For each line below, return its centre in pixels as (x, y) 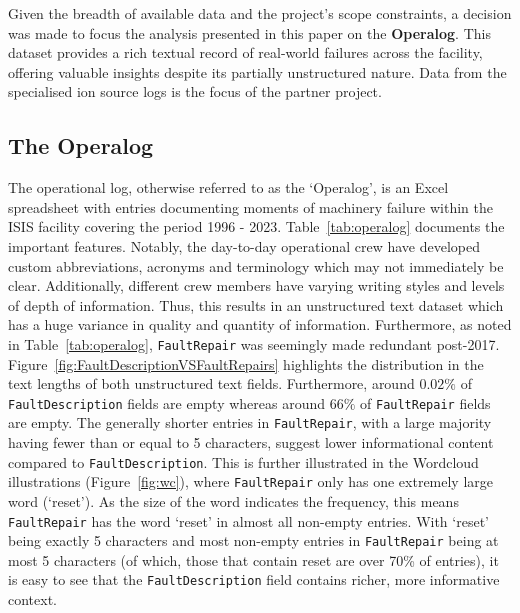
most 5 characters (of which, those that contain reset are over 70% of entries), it (253, 559)
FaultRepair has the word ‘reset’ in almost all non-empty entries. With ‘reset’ (248, 520)
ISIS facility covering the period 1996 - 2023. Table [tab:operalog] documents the (256, 226)
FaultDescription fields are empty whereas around (167, 402)
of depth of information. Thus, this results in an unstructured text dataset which (256, 304)
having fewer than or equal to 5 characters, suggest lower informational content (251, 442)
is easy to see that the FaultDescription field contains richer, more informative (254, 579)
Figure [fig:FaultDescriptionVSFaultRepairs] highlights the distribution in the (246, 363)
